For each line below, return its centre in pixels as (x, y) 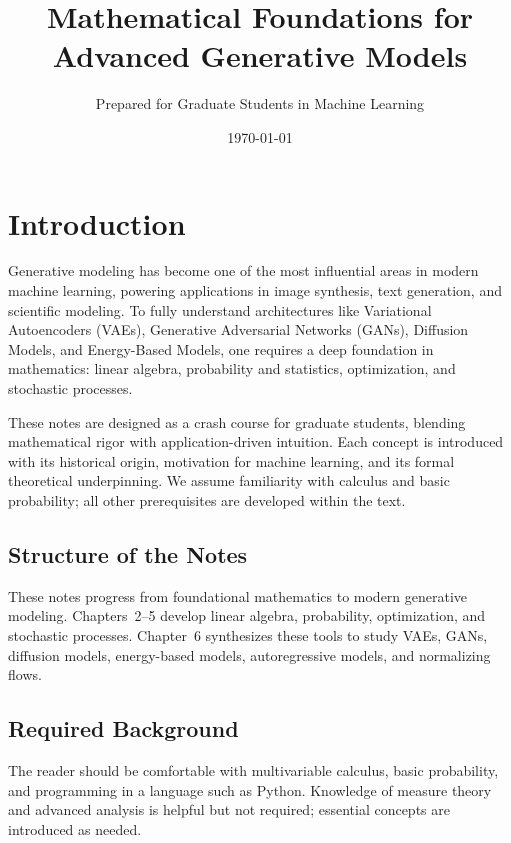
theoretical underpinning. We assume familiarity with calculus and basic (229, 480)
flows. (25, 674)
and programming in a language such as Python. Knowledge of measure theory (250, 789)
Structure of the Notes (128, 553)
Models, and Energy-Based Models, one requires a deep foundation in (221, 348)
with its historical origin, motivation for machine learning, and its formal (231, 460)
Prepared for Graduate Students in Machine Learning (260, 103)
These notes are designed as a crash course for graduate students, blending (237, 421)
